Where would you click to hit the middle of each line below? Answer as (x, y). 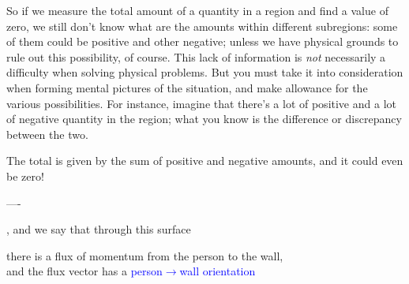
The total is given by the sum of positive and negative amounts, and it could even (205, 161)
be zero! (25, 176)
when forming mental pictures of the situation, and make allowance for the (187, 87)
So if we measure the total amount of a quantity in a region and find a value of (197, 10)
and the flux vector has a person (84, 271)
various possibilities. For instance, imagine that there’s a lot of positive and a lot (201, 103)
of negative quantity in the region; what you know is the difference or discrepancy (204, 119)
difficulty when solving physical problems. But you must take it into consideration (205, 72)
